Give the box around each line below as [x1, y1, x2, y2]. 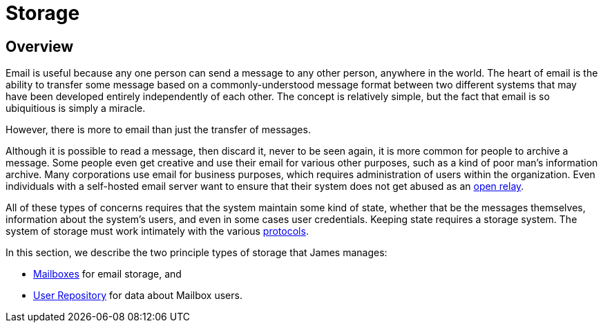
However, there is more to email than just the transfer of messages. [6, 124, 311, 136]
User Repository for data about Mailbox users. [33, 289, 242, 302]
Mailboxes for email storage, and [33, 268, 182, 280]
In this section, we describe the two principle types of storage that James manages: [6, 247, 387, 259]
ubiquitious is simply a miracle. [6, 102, 146, 115]
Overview [6, 37, 74, 55]
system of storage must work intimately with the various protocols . [6, 225, 309, 238]
